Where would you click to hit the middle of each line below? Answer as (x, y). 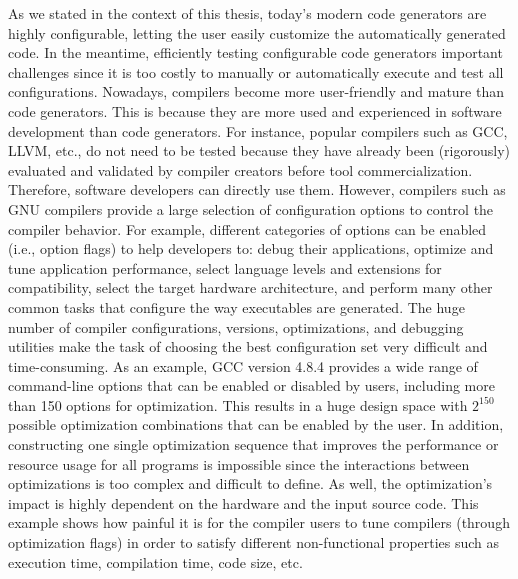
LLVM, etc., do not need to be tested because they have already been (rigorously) (259, 150)
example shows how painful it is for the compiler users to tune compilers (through (259, 522)
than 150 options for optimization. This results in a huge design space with (238, 404)
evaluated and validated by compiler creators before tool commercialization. (240, 169)
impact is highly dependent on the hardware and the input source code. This (243, 502)
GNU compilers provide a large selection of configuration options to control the (251, 208)
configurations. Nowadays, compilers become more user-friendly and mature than (256, 91)
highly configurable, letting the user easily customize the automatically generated (257, 32)
